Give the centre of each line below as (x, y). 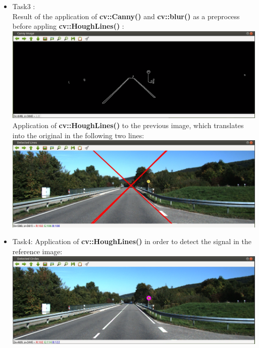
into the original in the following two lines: (78, 135)
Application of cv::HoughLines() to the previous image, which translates (128, 125)
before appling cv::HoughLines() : (68, 26)
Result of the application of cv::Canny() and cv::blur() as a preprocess (126, 16)
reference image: (37, 251)
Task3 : (24, 6)
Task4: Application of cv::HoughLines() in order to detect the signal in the (132, 241)
